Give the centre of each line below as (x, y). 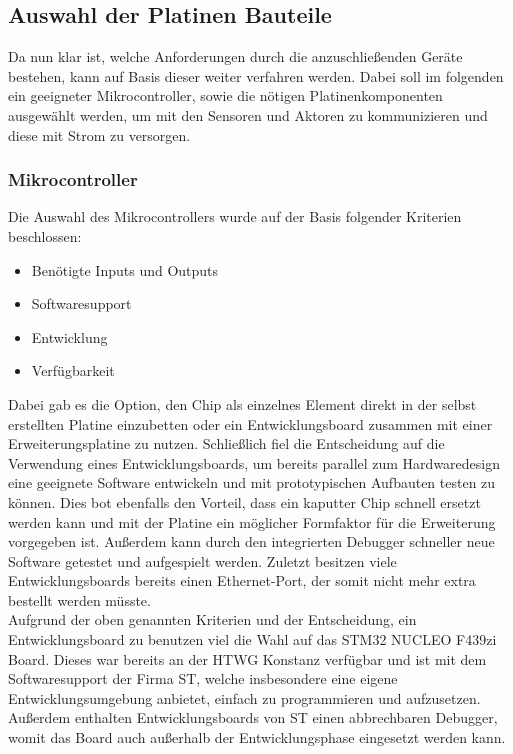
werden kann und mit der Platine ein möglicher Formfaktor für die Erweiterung (252, 521)
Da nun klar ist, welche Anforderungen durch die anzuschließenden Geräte (235, 56)
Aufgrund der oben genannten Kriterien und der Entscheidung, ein (212, 619)
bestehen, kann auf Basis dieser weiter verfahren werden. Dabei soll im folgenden (256, 75)
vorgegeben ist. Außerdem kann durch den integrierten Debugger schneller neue (251, 541)
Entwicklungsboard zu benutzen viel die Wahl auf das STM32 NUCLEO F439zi (252, 639)
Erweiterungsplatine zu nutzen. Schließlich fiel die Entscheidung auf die (226, 443)
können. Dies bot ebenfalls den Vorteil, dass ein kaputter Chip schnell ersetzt (244, 501)
